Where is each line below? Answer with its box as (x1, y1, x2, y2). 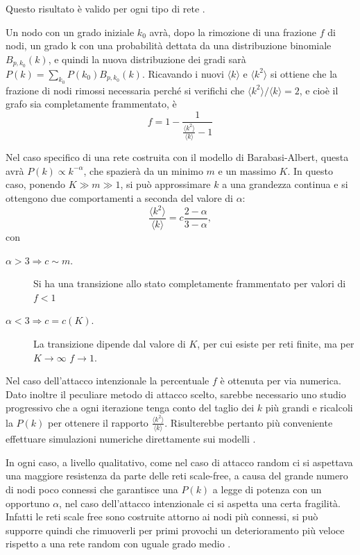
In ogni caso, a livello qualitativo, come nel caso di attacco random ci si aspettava (6, 454, 353, 469)
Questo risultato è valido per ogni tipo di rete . (6, 1, 205, 15)
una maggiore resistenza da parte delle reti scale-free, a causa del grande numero (6, 468, 348, 483)
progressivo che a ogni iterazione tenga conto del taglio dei (6, 400, 255, 415)
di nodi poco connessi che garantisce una (6, 481, 178, 496)
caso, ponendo (6, 177, 66, 191)
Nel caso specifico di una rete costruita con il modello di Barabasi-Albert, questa (6, 150, 349, 164)
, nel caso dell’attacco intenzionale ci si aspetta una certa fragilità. (59, 495, 341, 510)
